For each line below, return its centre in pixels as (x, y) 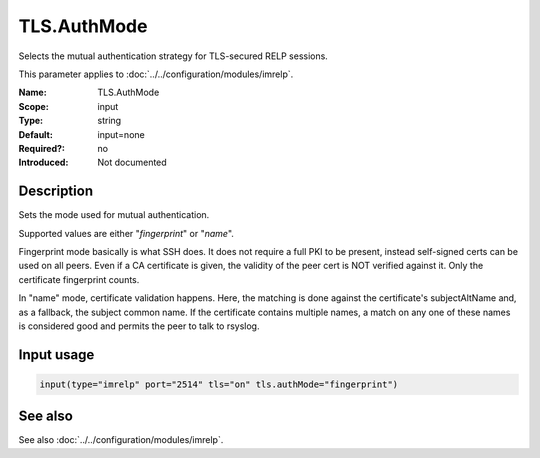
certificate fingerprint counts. (79, 279)
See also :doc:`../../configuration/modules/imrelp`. (121, 440)
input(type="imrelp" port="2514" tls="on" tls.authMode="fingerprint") (219, 384)
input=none (121, 134)
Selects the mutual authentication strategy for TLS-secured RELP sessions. (173, 56)
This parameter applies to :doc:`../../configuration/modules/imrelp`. (156, 74)
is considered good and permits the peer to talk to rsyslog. (139, 326)
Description (56, 191)
